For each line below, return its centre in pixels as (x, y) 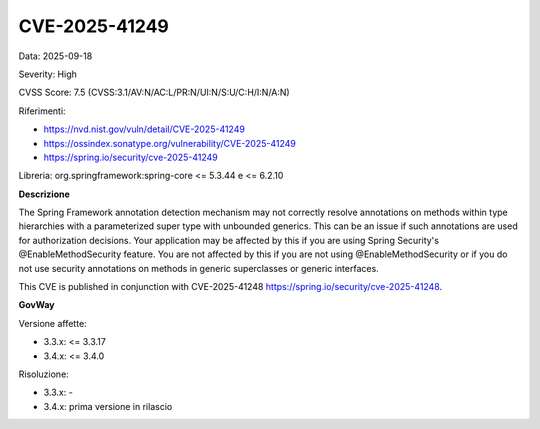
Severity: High (47, 74)
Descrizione (44, 194)
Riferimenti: (42, 111)
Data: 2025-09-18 (55, 56)
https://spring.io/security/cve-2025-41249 (131, 157)
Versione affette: (52, 323)
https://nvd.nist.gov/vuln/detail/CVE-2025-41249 (144, 129)
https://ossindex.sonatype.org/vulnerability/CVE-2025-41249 (170, 143)
